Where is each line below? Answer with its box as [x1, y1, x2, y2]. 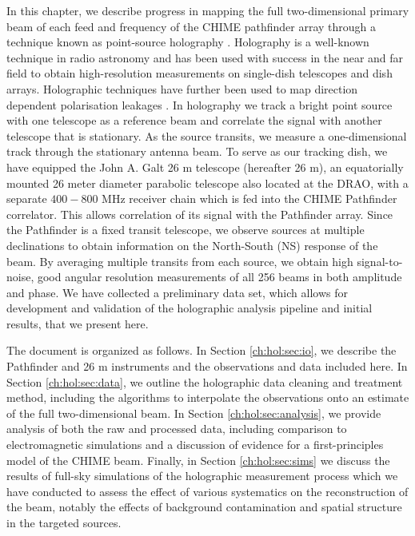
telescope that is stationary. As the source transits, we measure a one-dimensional [6, 127, 407, 144]
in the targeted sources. [6, 514, 122, 530]
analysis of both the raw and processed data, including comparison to [6, 420, 347, 437]
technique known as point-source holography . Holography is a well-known [6, 34, 369, 50]
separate [6, 190, 47, 207]
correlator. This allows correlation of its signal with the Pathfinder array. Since [6, 205, 393, 222]
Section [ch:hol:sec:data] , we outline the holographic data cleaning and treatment [6, 373, 403, 390]
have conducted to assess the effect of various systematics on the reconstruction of [6, 482, 409, 499]
